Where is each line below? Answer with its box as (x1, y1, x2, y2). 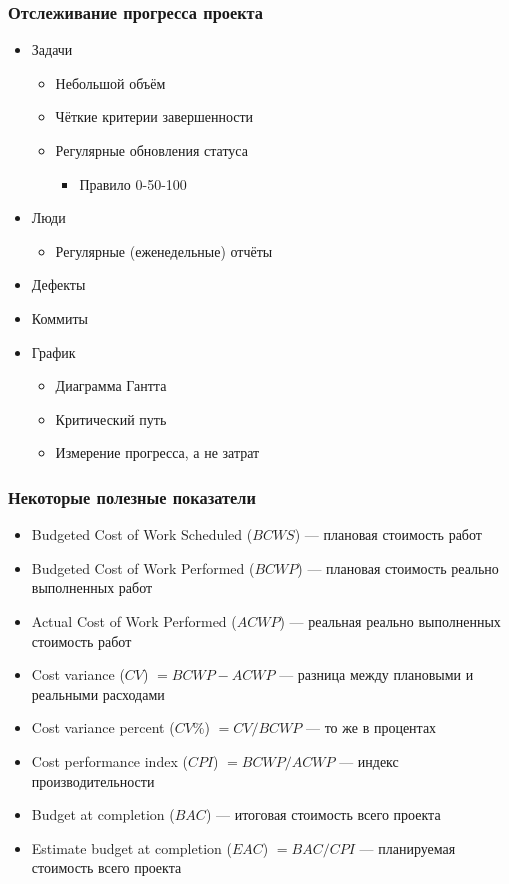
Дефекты (31, 274, 86, 295)
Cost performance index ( (31, 750, 188, 771)
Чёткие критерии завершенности (55, 106, 254, 127)
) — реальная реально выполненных (279, 610, 501, 631)
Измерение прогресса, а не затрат (55, 442, 260, 463)
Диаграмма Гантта (55, 375, 167, 396)
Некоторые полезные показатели (8, 484, 256, 509)
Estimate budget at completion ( (31, 837, 232, 858)
